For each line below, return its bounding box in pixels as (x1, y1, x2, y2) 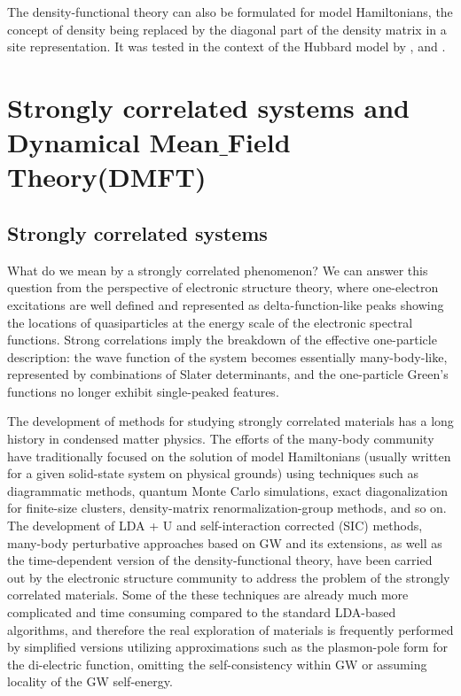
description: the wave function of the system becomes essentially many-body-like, (7, 347, 448, 366)
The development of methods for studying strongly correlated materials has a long (7, 412, 454, 430)
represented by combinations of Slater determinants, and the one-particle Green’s (7, 365, 449, 383)
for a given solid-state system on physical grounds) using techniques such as (7, 464, 418, 483)
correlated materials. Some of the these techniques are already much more (7, 585, 409, 604)
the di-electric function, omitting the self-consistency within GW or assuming (7, 654, 427, 673)
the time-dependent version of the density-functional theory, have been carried (7, 551, 433, 569)
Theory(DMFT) (7, 159, 207, 195)
